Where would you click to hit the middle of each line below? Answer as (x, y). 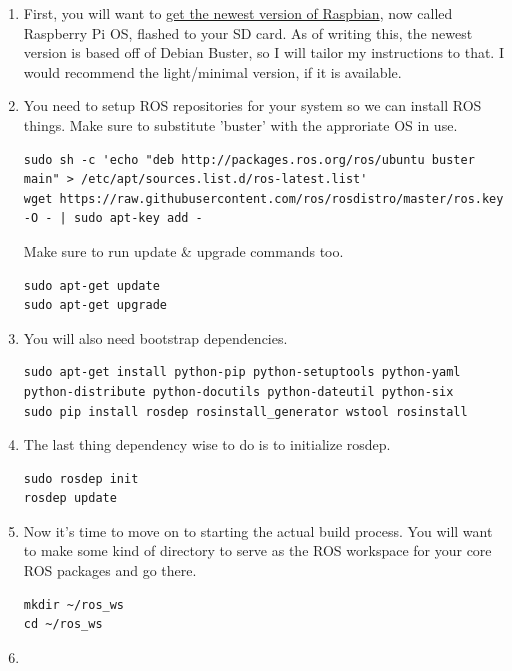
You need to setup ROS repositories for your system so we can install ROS (252, 105)
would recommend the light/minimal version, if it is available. (212, 71)
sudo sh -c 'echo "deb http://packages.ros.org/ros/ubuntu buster (249, 159)
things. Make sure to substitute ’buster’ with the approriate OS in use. (240, 124)
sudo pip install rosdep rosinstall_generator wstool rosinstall (245, 411)
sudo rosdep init (81, 478)
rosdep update (70, 498)
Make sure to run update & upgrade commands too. (183, 250)
